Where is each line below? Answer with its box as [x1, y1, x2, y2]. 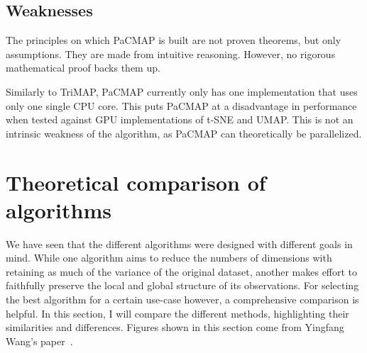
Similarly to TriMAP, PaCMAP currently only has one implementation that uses [6, 84, 358, 99]
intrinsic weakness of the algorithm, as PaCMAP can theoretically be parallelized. [6, 125, 362, 140]
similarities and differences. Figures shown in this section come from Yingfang [6, 320, 344, 335]
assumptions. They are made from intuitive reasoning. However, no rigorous [6, 46, 336, 61]
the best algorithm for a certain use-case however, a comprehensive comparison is [6, 292, 359, 307]
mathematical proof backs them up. [6, 60, 160, 75]
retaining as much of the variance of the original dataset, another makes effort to [6, 264, 358, 279]
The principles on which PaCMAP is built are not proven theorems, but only [6, 33, 341, 47]
